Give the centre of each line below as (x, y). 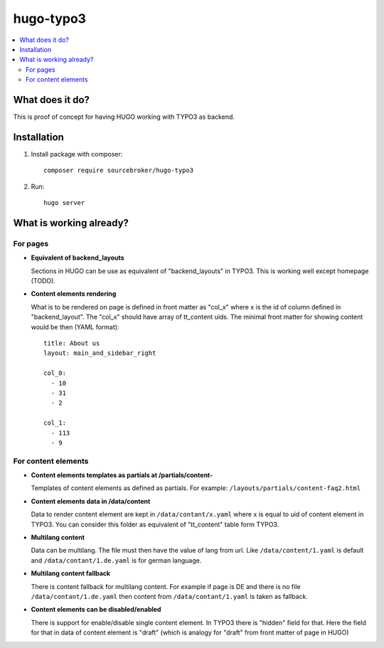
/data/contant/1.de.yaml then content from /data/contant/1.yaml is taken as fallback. (170, 596)
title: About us (72, 343)
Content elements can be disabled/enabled (96, 610)
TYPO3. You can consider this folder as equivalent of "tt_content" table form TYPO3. (155, 524)
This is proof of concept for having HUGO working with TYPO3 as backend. (124, 117)
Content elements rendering (74, 294)
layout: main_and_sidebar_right (100, 353)
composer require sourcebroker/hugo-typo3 (119, 170)
